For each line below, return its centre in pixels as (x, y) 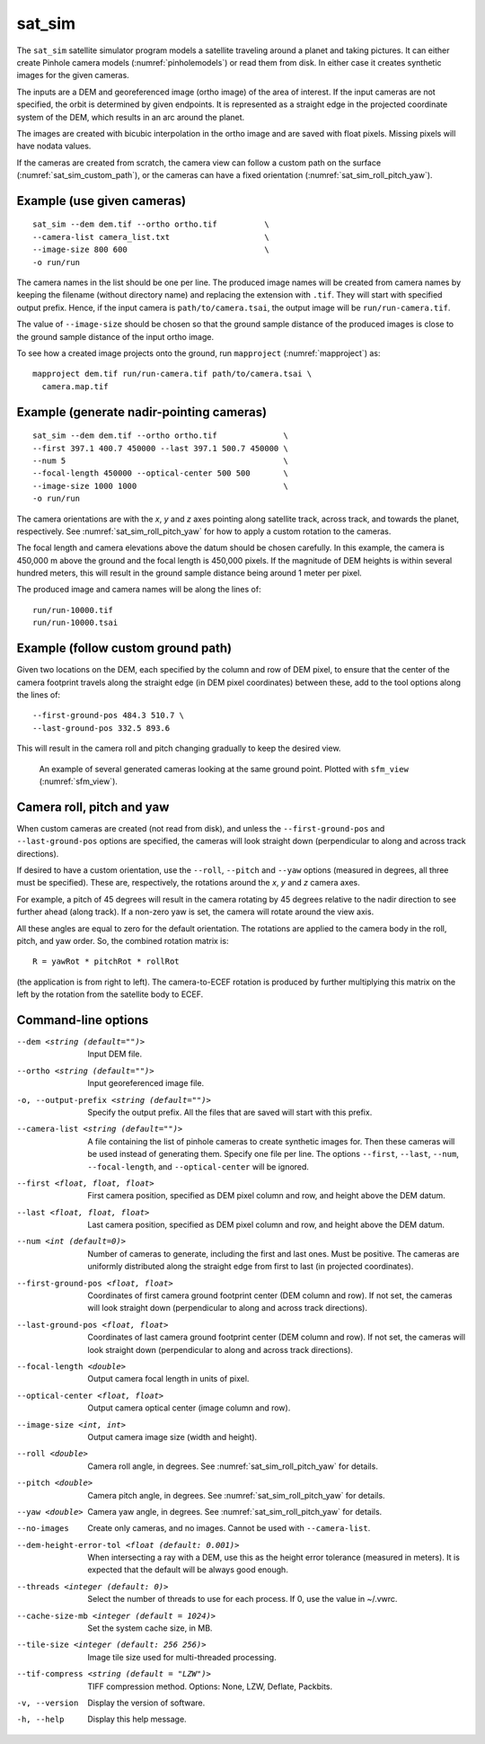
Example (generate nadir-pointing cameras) (142, 412)
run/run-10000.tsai (75, 623)
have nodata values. (54, 146)
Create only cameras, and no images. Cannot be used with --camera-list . (229, 1528)
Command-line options (83, 1020)
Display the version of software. (146, 1703)
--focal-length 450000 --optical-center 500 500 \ (161, 473)
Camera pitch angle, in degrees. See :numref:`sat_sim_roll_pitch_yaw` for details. (236, 1495)
